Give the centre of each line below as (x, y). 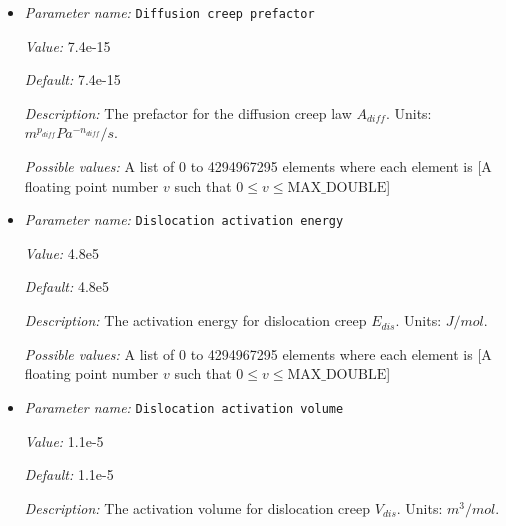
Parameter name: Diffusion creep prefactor (169, 12)
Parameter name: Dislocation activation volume (184, 406)
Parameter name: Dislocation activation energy (184, 219)
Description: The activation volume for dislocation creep (197, 507)
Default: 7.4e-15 (72, 79)
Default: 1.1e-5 (69, 474)
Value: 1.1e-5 (64, 440)
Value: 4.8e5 (61, 252)
